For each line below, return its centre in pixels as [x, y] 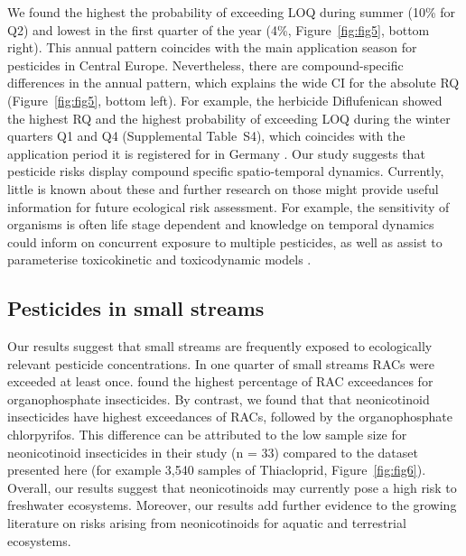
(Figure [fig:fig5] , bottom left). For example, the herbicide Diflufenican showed [225, 100]
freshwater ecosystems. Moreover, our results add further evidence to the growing [232, 505]
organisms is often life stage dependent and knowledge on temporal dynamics [221, 224]
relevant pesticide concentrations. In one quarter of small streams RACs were [221, 363]
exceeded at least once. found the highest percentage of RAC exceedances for [220, 381]
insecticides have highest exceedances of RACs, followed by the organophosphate [230, 417]
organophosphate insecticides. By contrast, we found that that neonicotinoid [219, 398]
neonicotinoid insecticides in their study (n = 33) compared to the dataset [213, 452]
